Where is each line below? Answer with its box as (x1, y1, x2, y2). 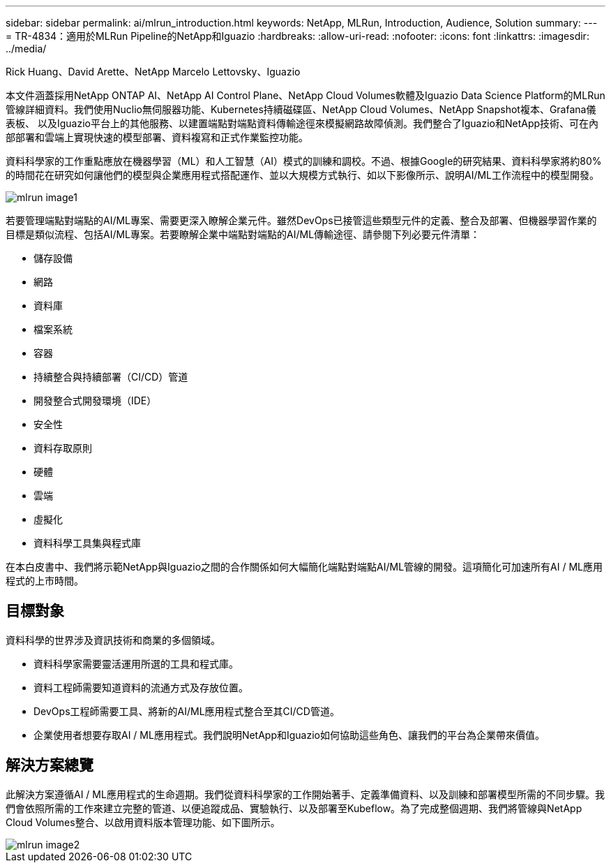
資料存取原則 (33, 442, 92, 454)
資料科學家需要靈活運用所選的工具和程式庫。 (33, 657, 239, 670)
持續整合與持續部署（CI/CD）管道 (33, 371, 188, 383)
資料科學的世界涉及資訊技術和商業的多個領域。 (6, 633, 220, 646)
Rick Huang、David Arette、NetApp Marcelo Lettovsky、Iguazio (6, 66, 301, 78)
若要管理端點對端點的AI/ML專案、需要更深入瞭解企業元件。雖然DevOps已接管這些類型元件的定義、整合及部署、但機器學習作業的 (6, 214, 597, 226)
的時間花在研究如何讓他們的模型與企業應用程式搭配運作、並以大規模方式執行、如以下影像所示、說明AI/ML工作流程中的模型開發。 (6, 169, 600, 181)
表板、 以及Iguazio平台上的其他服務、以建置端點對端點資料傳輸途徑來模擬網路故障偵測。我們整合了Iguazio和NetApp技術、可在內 (6, 117, 599, 129)
